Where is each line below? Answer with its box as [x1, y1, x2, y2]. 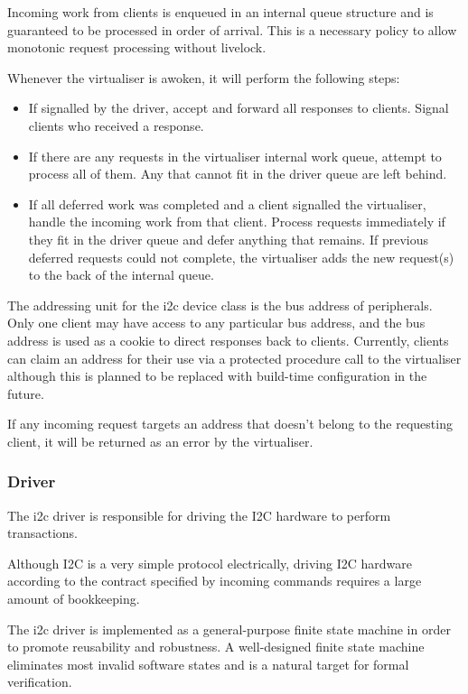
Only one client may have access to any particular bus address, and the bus [7, 313, 426, 332]
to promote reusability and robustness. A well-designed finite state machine [7, 637, 425, 656]
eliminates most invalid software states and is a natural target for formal [7, 654, 409, 673]
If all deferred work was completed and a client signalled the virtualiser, [28, 194, 426, 213]
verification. [7, 672, 72, 691]
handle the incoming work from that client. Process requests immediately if [28, 212, 445, 231]
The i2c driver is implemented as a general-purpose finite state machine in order [7, 619, 451, 638]
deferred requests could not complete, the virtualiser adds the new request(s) [28, 247, 454, 266]
